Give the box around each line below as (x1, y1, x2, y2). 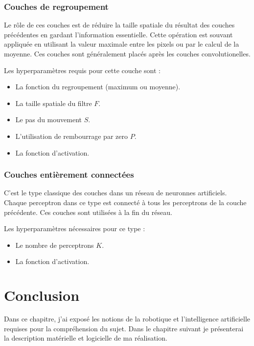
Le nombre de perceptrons (15, 240, 94, 250)
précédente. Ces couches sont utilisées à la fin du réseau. (4, 207, 172, 217)
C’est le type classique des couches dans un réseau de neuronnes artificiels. (4, 187, 227, 198)
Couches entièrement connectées (4, 168, 134, 181)
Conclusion (4, 285, 80, 305)
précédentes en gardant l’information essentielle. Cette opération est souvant (4, 29, 233, 39)
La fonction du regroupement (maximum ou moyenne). (15, 81, 181, 92)
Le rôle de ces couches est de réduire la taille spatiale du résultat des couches (4, 20, 235, 30)
